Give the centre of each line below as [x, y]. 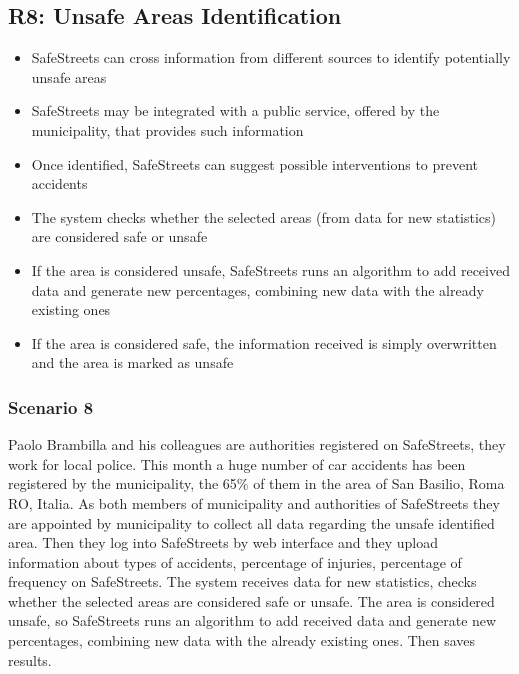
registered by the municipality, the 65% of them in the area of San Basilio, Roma [256, 483]
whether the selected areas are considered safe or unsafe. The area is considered [251, 600]
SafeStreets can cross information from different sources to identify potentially [271, 57]
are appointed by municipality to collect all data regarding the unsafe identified [251, 522]
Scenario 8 [51, 406]
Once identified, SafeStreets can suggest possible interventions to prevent [255, 163]
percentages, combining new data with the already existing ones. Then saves [242, 640]
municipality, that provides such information [167, 129]
